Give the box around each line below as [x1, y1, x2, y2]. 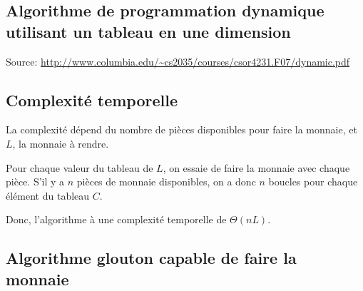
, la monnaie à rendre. [12, 136, 109, 150]
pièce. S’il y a [6, 174, 65, 189]
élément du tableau [6, 188, 90, 203]
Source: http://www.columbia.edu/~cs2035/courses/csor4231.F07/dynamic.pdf [6, 53, 350, 68]
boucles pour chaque [268, 174, 358, 189]
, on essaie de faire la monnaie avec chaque [163, 160, 350, 175]
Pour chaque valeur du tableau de [6, 160, 153, 175]
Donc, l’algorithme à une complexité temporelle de [6, 212, 227, 227]
